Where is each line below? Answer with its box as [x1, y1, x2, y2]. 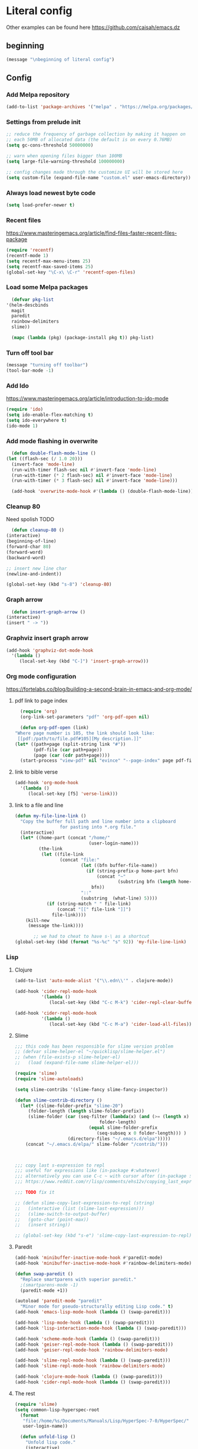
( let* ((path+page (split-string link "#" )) [14, 741, 126, 747]
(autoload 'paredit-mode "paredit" [14, 1298, 103, 1304]
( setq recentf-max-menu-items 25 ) [6, 258, 91, 264]
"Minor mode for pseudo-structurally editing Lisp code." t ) [20, 1304, 174, 1310]
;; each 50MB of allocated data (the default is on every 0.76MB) [6, 137, 173, 143]
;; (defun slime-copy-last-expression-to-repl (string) [14, 1200, 155, 1206]
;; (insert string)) [14, 1222, 71, 1228]
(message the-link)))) [28, 923, 84, 929]
